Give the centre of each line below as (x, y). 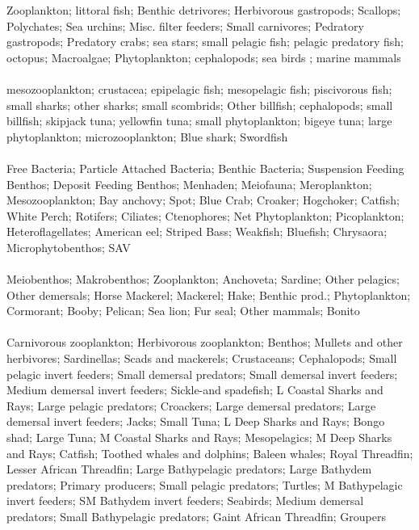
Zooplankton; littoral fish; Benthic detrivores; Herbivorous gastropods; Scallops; (204, 10)
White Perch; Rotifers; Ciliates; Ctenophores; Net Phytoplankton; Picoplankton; (205, 215)
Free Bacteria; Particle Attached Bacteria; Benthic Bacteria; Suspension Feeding (205, 168)
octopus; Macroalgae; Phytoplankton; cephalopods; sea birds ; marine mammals (204, 57)
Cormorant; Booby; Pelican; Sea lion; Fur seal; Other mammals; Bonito (183, 311)
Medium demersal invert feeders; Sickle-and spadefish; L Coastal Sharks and (195, 390)
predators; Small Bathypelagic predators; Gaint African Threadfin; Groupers (197, 516)
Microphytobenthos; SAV (69, 247)
